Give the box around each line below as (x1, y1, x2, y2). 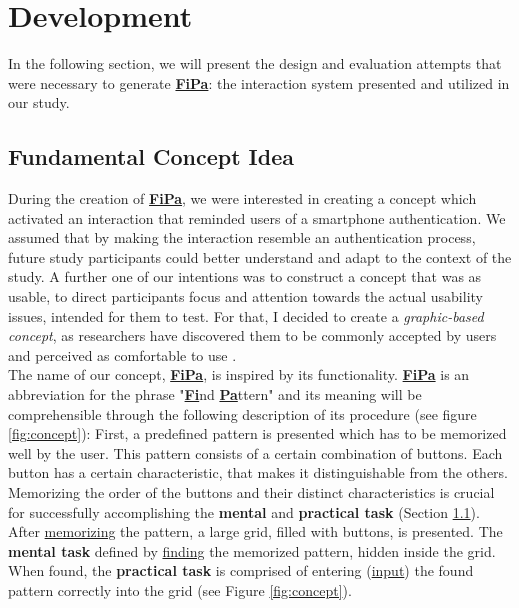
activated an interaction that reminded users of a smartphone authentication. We (8, 207, 506, 228)
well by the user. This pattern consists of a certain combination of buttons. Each (8, 442, 503, 463)
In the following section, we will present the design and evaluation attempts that (8, 53, 502, 74)
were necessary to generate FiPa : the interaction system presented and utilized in (8, 72, 510, 93)
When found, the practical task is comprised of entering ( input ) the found (8, 560, 474, 581)
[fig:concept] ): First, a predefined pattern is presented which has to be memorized (8, 423, 507, 444)
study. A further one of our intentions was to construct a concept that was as (8, 266, 482, 287)
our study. (8, 92, 70, 113)
